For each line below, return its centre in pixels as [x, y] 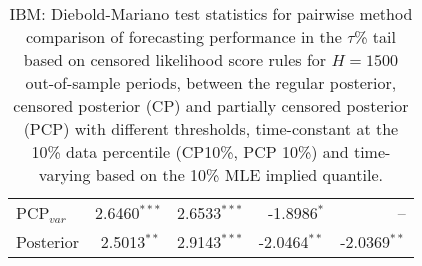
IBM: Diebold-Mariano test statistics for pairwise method [211, 13]
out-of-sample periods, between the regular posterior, [211, 82]
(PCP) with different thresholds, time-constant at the [211, 128]
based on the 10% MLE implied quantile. [239, 174]
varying [64, 174]
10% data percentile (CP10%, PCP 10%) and [190, 151]
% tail [375, 36]
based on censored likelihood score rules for [175, 59]
